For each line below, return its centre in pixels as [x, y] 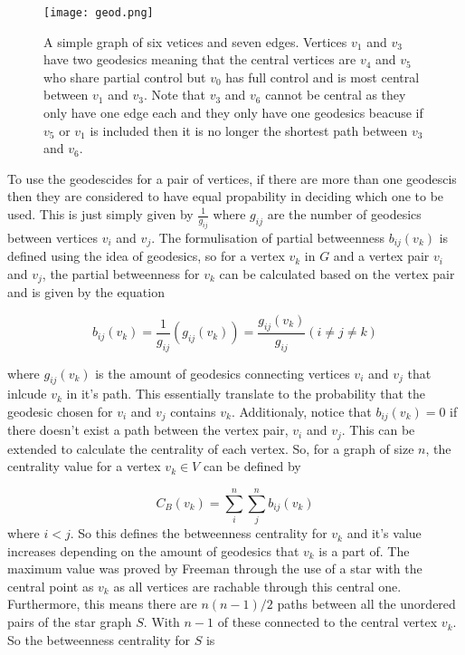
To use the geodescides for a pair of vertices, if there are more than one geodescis [232, 178]
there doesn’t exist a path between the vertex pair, [148, 430]
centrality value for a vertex [84, 466]
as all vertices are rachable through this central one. [257, 586]
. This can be [378, 430]
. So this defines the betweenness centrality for [199, 533]
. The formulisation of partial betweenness [268, 237]
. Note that [174, 95]
